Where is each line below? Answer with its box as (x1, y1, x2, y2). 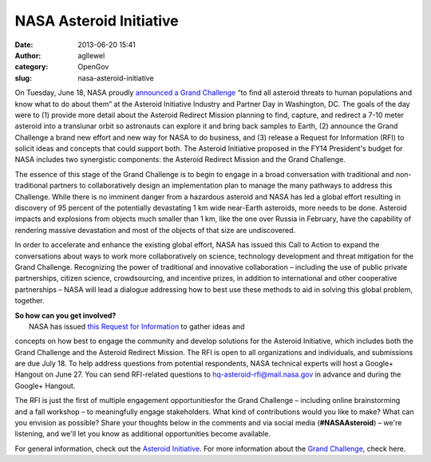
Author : (14, 50, 42, 60)
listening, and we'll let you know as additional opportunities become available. (14, 429, 271, 439)
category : (14, 62, 49, 72)
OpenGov (77, 62, 109, 72)
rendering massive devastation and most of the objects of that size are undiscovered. (14, 225, 296, 235)
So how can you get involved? (14, 310, 117, 320)
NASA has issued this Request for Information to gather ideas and (29, 322, 245, 331)
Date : (14, 40, 34, 49)
